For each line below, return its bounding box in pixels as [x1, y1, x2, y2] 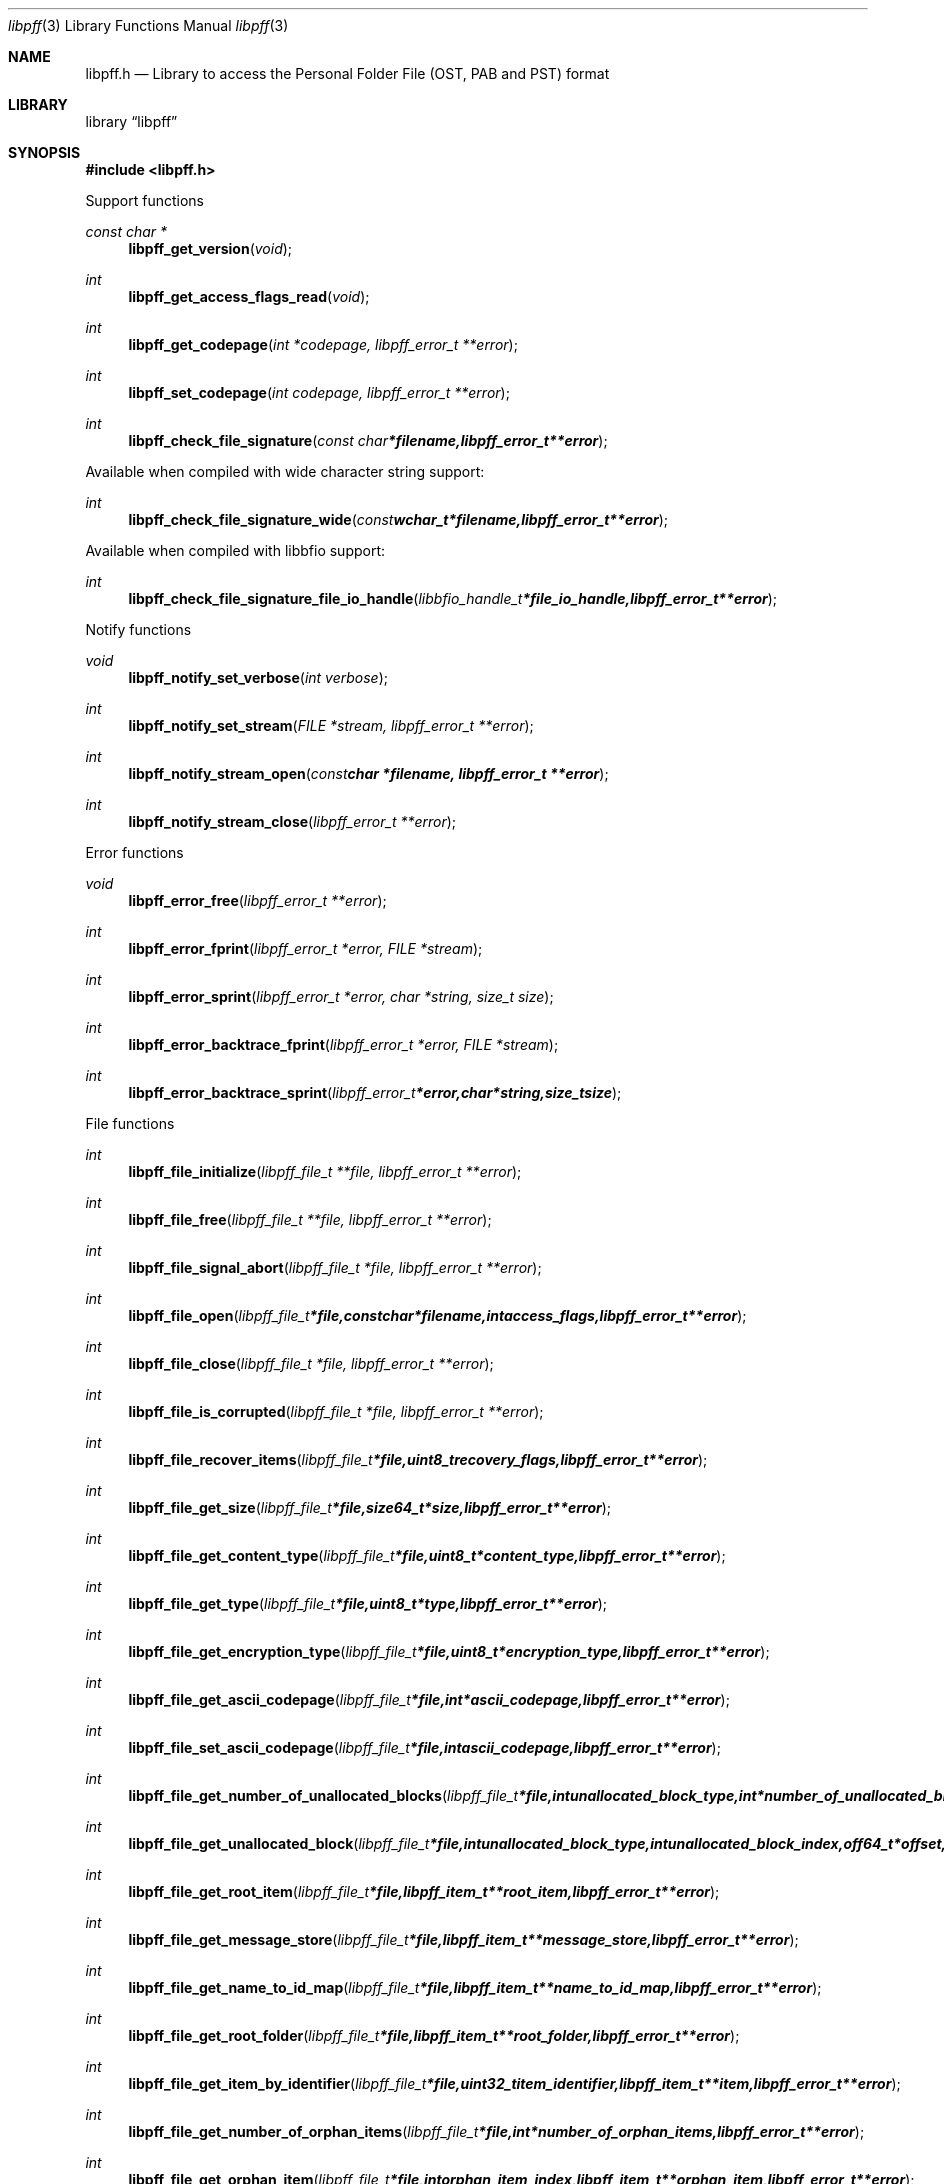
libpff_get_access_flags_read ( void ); [128, 288, 370, 305]
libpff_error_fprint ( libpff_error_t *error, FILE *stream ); [128, 940, 483, 957]
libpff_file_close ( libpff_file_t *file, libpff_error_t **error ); [128, 1355, 494, 1372]
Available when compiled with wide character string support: [85, 463, 485, 480]
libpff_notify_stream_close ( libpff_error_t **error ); [128, 813, 457, 830]
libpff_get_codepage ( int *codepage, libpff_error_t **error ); [128, 336, 518, 353]
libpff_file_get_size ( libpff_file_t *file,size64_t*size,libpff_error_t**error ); [128, 1499, 612, 1516]
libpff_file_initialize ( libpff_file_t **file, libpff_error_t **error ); [128, 1163, 522, 1180]
